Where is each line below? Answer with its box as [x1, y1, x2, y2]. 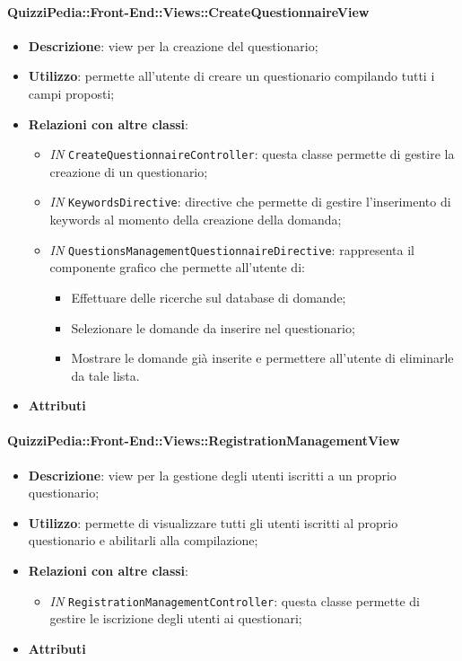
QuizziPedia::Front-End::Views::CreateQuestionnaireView [7, 2, 370, 21]
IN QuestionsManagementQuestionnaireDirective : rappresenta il [49, 240, 414, 259]
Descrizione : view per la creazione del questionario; [28, 36, 318, 55]
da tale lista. [71, 366, 140, 384]
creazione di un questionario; [49, 162, 208, 181]
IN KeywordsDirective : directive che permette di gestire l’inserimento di [49, 192, 451, 211]
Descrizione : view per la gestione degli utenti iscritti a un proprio [28, 465, 397, 484]
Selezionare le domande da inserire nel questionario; [71, 318, 355, 337]
